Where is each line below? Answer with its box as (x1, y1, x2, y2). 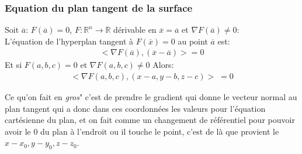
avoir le (5, 125, 31, 137)
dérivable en (113, 23, 157, 36)
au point (178, 35, 208, 47)
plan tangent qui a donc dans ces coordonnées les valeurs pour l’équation (5, 102, 266, 114)
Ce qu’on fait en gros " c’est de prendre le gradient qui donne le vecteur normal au (5, 91, 297, 103)
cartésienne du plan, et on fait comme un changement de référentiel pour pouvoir (5, 114, 295, 126)
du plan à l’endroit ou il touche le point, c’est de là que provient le (40, 125, 279, 137)
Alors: (152, 59, 174, 71)
